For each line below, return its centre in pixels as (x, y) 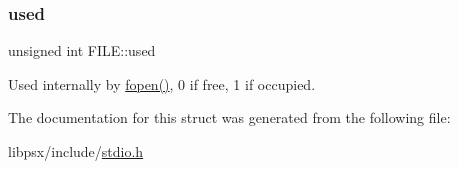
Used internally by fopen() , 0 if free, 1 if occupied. (162, 83)
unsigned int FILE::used (82, 50)
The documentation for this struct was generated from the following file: (229, 117)
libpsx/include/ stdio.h (76, 151)
